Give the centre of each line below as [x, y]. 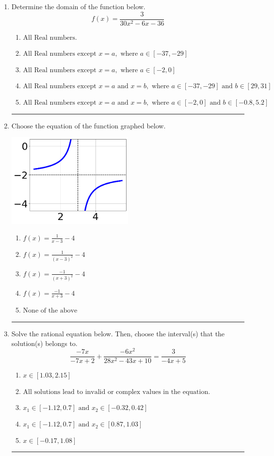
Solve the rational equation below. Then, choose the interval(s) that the [118, 333]
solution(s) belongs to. [44, 343]
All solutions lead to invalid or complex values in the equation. [117, 392]
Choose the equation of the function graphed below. [89, 125]
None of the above [50, 311]
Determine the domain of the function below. [78, 6]
